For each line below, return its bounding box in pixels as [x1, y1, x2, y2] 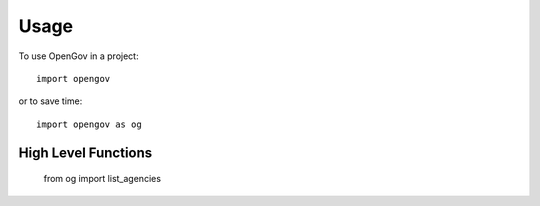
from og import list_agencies [43, 173, 162, 185]
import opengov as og [36, 118, 142, 130]
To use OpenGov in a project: [18, 50, 139, 62]
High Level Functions [18, 144, 153, 161]
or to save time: [18, 95, 83, 107]
